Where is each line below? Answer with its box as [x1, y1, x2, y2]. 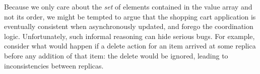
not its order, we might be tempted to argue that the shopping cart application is [4, 11, 256, 21]
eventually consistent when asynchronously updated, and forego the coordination [4, 21, 253, 31]
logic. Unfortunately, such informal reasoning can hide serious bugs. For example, [4, 30, 255, 41]
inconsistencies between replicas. [4, 60, 104, 70]
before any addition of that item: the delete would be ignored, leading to [4, 50, 228, 60]
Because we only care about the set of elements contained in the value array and [4, 1, 252, 11]
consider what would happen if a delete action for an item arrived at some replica [4, 40, 256, 51]
